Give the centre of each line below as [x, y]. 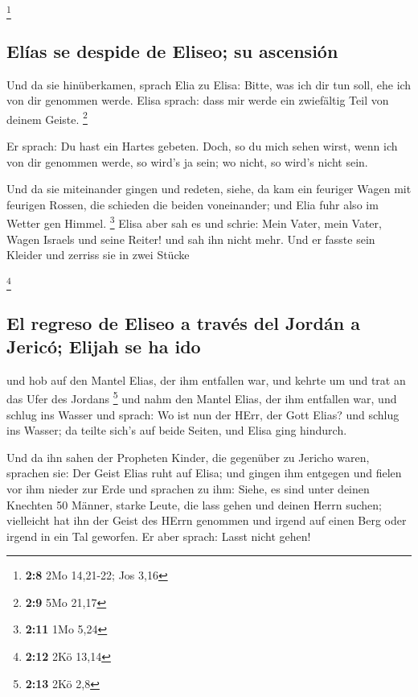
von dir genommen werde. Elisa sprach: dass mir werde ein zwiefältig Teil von [198, 100]
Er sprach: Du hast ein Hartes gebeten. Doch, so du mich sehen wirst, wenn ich [202, 145]
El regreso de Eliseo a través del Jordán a [183, 322]
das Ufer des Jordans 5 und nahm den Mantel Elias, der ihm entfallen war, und [202, 397]
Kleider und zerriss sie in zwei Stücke [98, 255]
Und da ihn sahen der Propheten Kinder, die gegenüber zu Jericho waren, [188, 457]
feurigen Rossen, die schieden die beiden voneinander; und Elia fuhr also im [193, 204]
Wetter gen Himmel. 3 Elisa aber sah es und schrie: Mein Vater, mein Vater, [194, 222]
